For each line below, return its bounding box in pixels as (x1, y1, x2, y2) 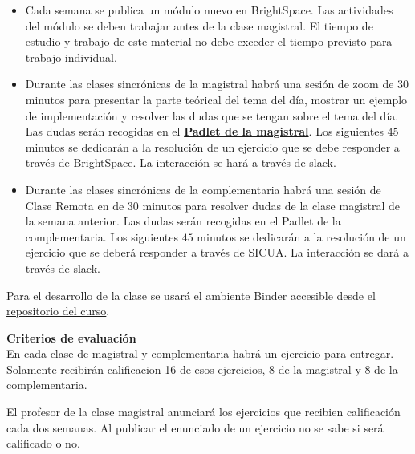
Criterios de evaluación (6, 329, 136, 346)
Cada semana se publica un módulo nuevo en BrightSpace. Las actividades (25, 2, 393, 18)
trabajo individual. (25, 48, 117, 65)
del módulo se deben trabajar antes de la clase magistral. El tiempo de (25, 17, 373, 34)
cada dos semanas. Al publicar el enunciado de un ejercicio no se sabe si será (6, 419, 384, 436)
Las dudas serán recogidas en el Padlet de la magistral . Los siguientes (25, 123, 384, 140)
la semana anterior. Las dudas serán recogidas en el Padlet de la (25, 213, 341, 229)
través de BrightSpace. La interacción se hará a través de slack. (25, 154, 336, 171)
